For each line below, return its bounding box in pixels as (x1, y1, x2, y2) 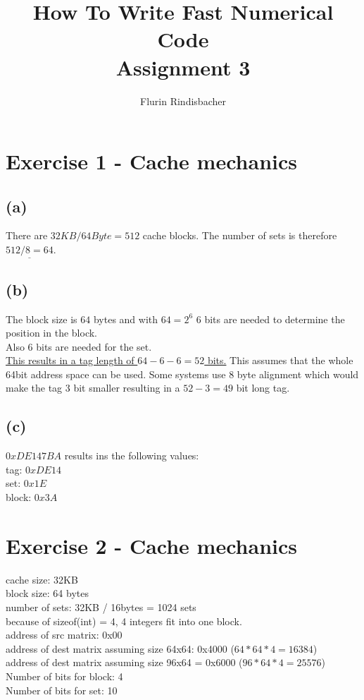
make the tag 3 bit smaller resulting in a (6, 380, 180, 395)
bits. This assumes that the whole (207, 353, 353, 368)
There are (6, 228, 48, 243)
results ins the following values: (64, 448, 199, 463)
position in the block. (6, 325, 97, 340)
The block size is (6, 311, 77, 326)
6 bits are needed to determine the (196, 311, 345, 326)
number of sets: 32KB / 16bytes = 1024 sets (6, 599, 196, 614)
